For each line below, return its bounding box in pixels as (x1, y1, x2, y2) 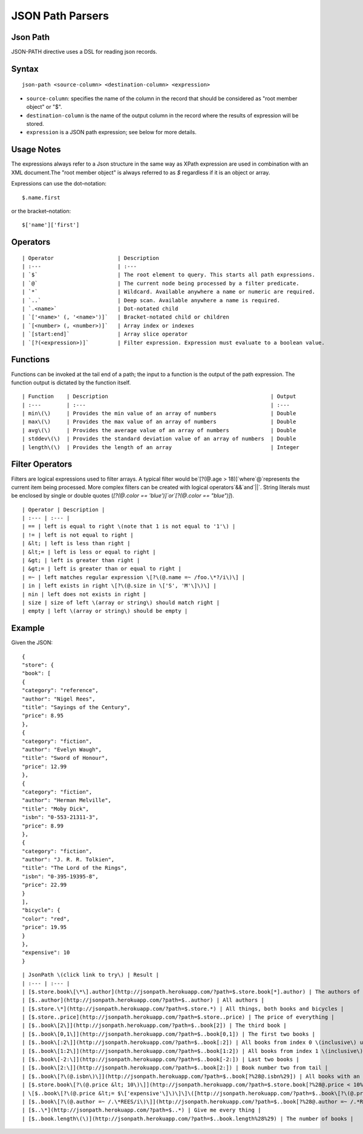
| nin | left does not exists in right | (22, 591, 146, 598)
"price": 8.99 (22, 822, 64, 829)
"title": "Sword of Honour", (22, 754, 108, 762)
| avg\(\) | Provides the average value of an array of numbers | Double (22, 427, 296, 433)
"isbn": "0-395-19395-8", (22, 873, 99, 880)
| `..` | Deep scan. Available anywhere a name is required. (22, 297, 281, 303)
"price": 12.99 (22, 763, 67, 770)
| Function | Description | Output (22, 393, 296, 400)
